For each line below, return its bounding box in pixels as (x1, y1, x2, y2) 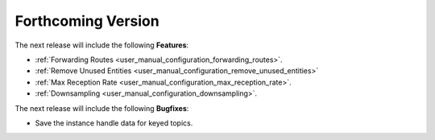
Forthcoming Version (14, 12, 160, 30)
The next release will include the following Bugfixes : (14, 103, 189, 113)
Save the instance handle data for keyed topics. (35, 117, 193, 128)
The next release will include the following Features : (14, 40, 189, 50)
